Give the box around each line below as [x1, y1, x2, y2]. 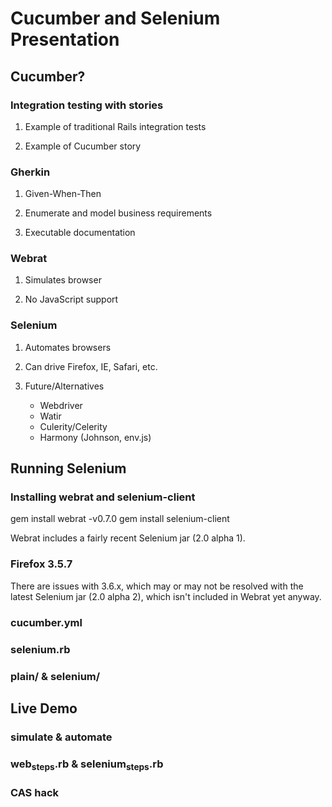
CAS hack [10, 785, 60, 799]
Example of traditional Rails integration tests [24, 120, 207, 132]
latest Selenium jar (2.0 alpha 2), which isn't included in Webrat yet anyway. [10, 590, 322, 602]
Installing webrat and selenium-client [10, 490, 196, 504]
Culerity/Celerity [39, 420, 108, 432]
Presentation [10, 28, 120, 51]
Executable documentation [24, 227, 136, 239]
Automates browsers [24, 341, 112, 353]
